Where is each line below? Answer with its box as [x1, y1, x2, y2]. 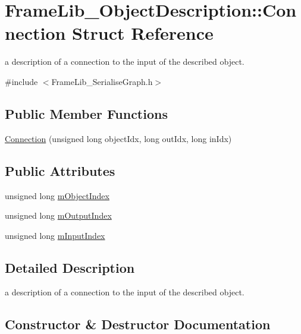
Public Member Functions [5, 104, 168, 122]
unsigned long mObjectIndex [5, 189, 109, 201]
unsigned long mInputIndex [5, 229, 105, 241]
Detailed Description [5, 258, 135, 276]
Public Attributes [5, 161, 115, 179]
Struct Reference [72, 21, 214, 45]
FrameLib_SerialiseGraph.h [51, 75, 153, 87]
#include [5, 75, 38, 87]
